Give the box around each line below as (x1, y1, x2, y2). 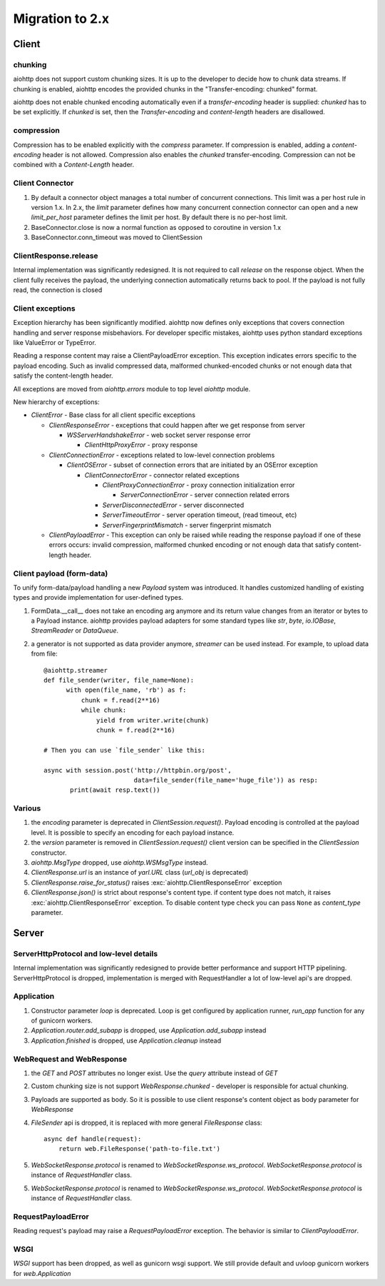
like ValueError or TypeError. (13, 338, 96, 346)
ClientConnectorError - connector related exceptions (84, 471, 240, 479)
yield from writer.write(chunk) (96, 716, 210, 724)
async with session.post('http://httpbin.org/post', (43, 766, 232, 774)
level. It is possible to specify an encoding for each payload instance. (31, 828, 235, 837)
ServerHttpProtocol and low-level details (13, 948, 158, 958)
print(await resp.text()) (70, 786, 160, 794)
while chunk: (81, 706, 127, 714)
